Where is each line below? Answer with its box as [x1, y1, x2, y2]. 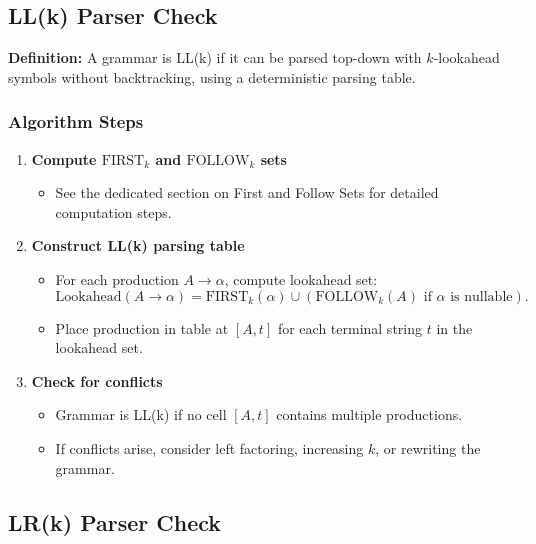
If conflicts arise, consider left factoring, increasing [55, 437, 364, 458]
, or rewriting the [375, 437, 481, 458]
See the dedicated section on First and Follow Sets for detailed [55, 182, 439, 203]
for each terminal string [277, 317, 422, 338]
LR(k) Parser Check [8, 506, 222, 537]
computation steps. [55, 201, 172, 222]
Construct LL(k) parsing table [31, 235, 245, 256]
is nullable [450, 289, 513, 304]
